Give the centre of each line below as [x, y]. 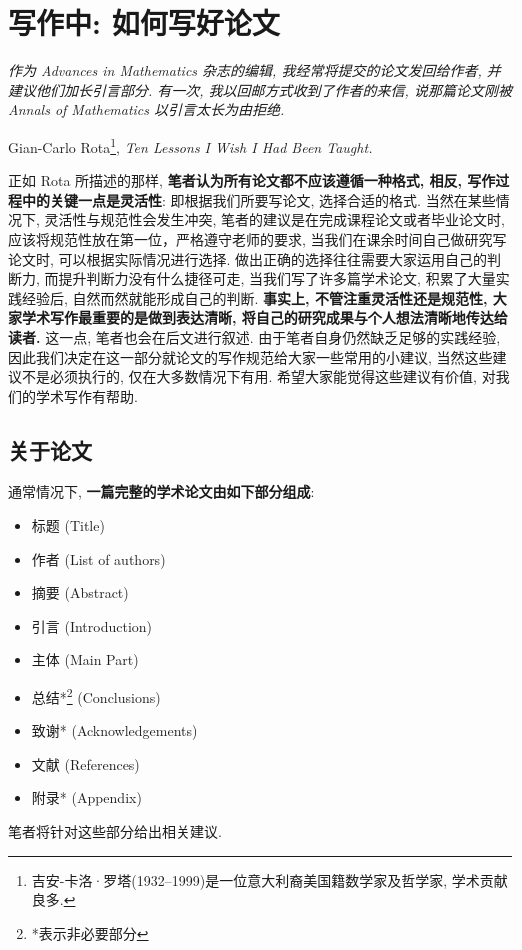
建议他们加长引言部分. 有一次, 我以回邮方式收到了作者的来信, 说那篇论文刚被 [260, 89]
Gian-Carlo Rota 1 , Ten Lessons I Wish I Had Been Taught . [190, 145]
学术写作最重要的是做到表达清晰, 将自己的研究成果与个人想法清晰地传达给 [264, 317]
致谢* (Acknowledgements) [114, 730]
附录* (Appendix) [86, 797]
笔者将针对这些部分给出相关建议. [115, 831]
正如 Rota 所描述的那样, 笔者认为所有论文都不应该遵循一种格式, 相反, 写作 [252, 180]
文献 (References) [85, 763]
